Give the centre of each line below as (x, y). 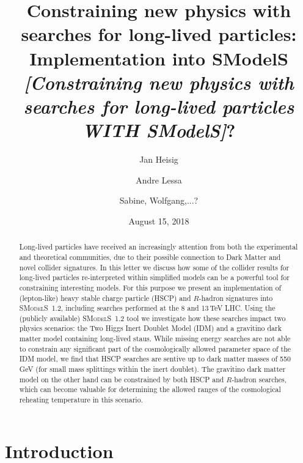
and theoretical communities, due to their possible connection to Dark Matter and (150, 257)
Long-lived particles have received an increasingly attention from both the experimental (159, 247)
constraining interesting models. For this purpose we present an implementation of (150, 287)
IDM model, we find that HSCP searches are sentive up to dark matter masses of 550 (155, 359)
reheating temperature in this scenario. (81, 400)
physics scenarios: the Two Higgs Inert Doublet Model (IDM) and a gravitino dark (150, 328)
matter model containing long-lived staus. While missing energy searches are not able (155, 339)
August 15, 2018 (159, 220)
